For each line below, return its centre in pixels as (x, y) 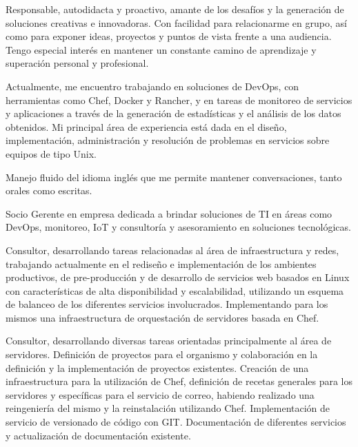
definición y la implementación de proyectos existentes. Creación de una (157, 367)
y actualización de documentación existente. (98, 435)
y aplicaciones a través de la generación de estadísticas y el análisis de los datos (173, 113)
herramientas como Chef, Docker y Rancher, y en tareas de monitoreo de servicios (179, 100)
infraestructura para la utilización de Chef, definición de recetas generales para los (179, 381)
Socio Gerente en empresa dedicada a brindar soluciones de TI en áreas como (169, 213)
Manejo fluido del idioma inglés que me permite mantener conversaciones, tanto (174, 177)
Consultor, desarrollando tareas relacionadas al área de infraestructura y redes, (172, 250)
